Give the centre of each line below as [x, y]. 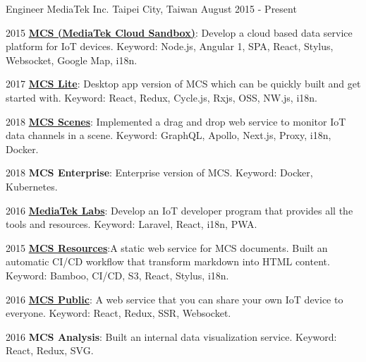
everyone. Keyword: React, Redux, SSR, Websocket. [118, 313]
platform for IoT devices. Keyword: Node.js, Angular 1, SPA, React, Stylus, [170, 46]
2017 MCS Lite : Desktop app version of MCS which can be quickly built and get [183, 84]
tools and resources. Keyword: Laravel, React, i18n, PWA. [132, 224]
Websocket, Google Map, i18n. [72, 60]
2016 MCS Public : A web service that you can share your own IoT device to [175, 299]
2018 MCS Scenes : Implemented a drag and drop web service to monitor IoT [176, 121]
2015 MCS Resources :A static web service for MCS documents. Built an [167, 247]
